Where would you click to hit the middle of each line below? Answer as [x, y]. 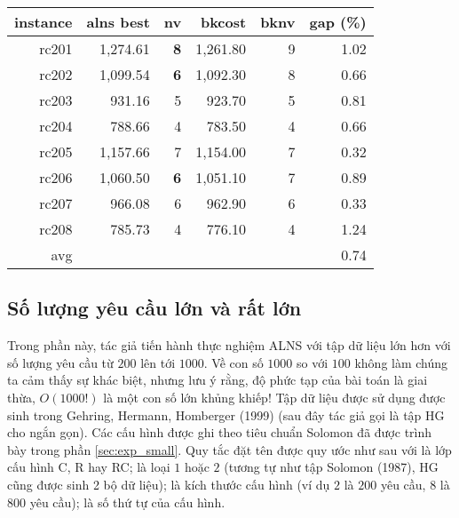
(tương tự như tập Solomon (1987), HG [331, 467]
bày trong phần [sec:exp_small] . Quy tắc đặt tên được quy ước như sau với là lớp [229, 449]
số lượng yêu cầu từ [60, 362]
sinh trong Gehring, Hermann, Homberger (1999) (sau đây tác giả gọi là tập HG [226, 414]
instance [44, 22]
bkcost [223, 22]
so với [313, 362]
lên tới [158, 362]
